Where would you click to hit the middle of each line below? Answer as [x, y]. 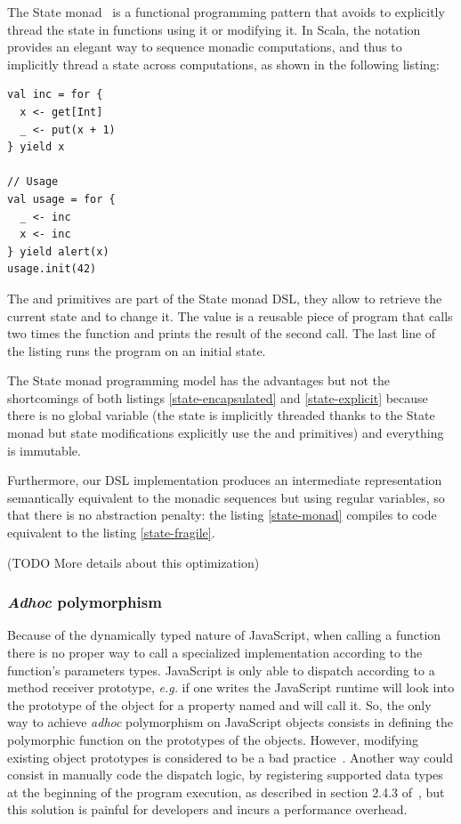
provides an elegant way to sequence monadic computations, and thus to [205, 47]
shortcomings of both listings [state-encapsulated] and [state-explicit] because [218, 397]
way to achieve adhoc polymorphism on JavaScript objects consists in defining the [230, 722]
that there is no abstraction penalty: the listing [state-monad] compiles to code [222, 515]
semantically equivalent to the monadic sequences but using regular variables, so [226, 497]
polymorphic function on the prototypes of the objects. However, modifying [213, 739]
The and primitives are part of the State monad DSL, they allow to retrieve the [225, 298]
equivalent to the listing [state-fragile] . [111, 533]
